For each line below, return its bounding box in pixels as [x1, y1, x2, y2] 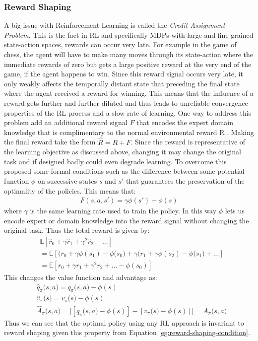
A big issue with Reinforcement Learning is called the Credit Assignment [4, 20, 225, 30]
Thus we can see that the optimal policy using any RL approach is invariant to [4, 317, 244, 328]
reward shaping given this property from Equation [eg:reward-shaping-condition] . [4, 327, 250, 338]
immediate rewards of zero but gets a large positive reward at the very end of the [4, 59, 252, 69]
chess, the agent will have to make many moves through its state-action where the [4, 49, 254, 59]
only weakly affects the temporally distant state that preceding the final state [4, 78, 240, 88]
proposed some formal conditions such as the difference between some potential [4, 166, 245, 176]
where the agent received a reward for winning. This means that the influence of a [4, 88, 254, 98]
